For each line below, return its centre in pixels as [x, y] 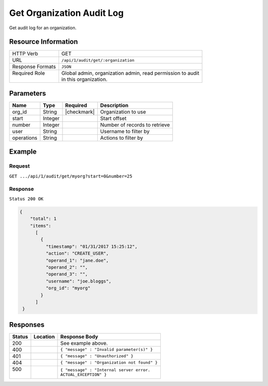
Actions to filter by [122, 138]
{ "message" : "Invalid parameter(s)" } [107, 350]
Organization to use [123, 111]
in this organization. [84, 79]
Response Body [79, 336]
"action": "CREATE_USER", [77, 253]
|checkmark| [80, 111]
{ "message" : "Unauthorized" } [97, 356]
